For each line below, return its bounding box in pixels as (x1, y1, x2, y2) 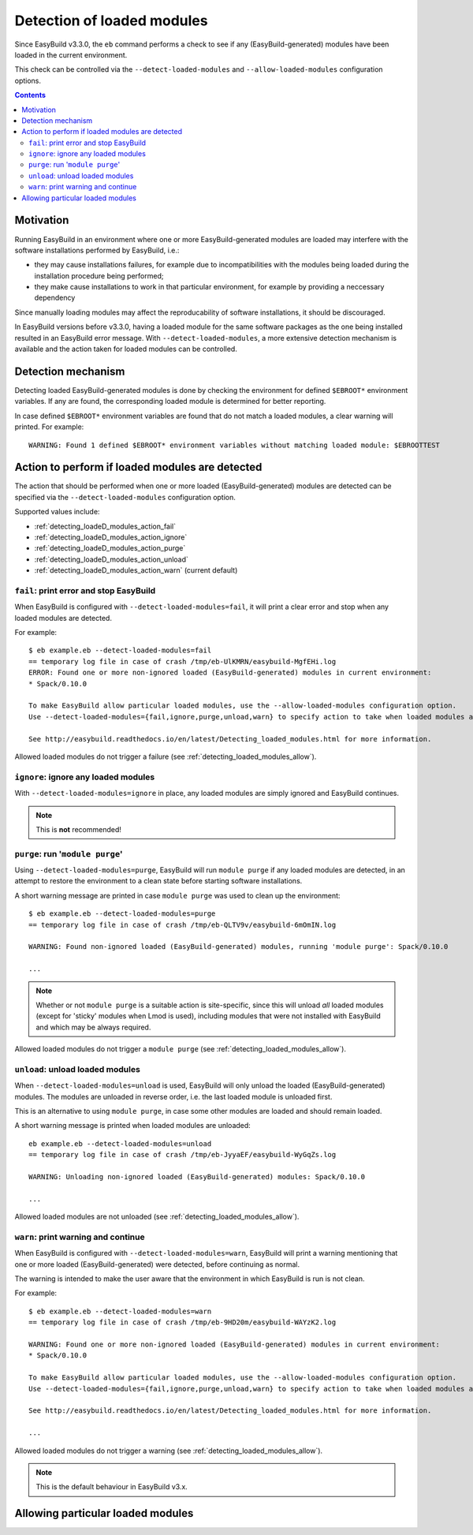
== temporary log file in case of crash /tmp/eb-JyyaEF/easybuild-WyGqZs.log (28, 1150, 337, 1160)
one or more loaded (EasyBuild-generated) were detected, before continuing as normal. (14, 1259, 300, 1269)
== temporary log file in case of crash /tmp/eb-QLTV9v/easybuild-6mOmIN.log (28, 920, 337, 929)
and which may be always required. (35, 1022, 151, 1032)
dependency (34, 293, 76, 303)
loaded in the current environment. (14, 50, 128, 59)
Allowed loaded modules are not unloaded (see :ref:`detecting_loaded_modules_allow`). (14, 1212, 300, 1222)
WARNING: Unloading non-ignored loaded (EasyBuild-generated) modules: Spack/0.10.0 (28, 1172, 366, 1181)
